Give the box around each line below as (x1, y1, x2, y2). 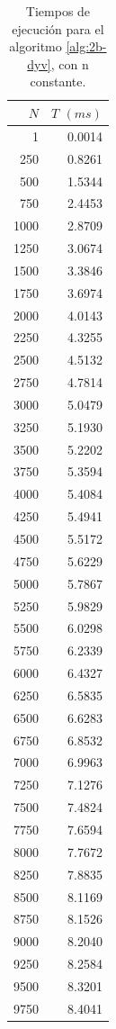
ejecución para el (12, 19, 104, 38)
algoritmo (9, 37, 62, 56)
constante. (30, 72, 86, 91)
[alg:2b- (66, 37, 107, 56)
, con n (50, 54, 89, 73)
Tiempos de (25, 2, 91, 20)
